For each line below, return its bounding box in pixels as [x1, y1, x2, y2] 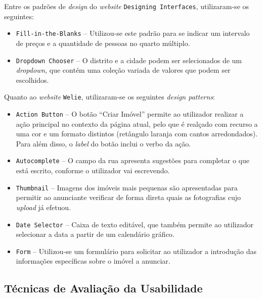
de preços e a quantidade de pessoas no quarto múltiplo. [16, 37, 190, 48]
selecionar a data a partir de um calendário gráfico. [16, 229, 174, 239]
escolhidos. [16, 74, 49, 85]
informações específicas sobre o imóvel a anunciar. [16, 256, 170, 266]
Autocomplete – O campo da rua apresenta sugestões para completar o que [16, 155, 250, 166]
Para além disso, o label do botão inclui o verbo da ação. [16, 138, 191, 148]
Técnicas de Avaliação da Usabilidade [4, 280, 203, 296]
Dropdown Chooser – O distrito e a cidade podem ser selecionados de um [16, 55, 242, 65]
